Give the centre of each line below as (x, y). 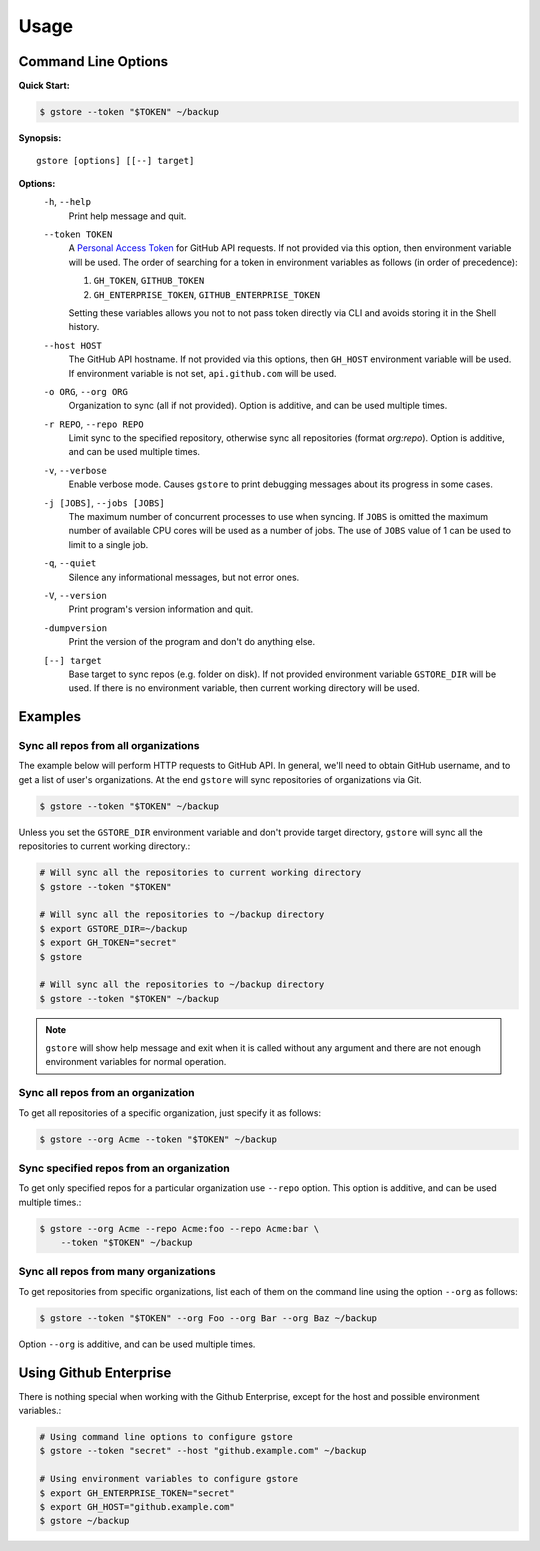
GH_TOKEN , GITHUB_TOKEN (149, 281)
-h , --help (67, 202)
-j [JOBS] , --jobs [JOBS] (104, 502)
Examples (50, 716)
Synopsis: (40, 138)
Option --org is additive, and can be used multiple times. (137, 1344)
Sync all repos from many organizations (117, 1272)
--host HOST (72, 345)
